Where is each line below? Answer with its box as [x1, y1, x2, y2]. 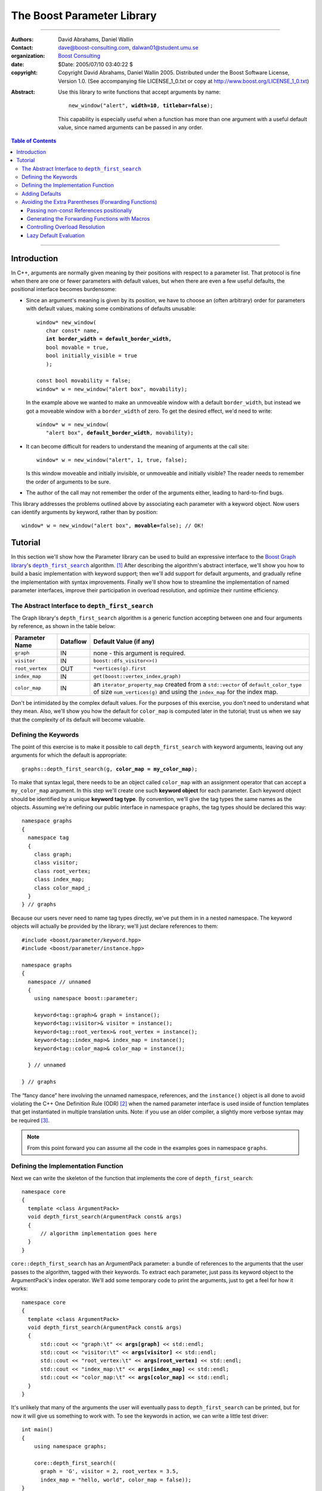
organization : [11, 52, 45, 60]
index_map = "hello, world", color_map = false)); [40, 1476, 192, 1483]
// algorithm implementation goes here [40, 1230, 157, 1237]
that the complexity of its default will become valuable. [11, 716, 145, 723]
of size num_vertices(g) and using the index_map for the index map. [93, 688, 278, 696]
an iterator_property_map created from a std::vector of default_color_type [93, 680, 302, 688]
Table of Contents [11, 137, 57, 144]
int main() [21, 1426, 54, 1433]
